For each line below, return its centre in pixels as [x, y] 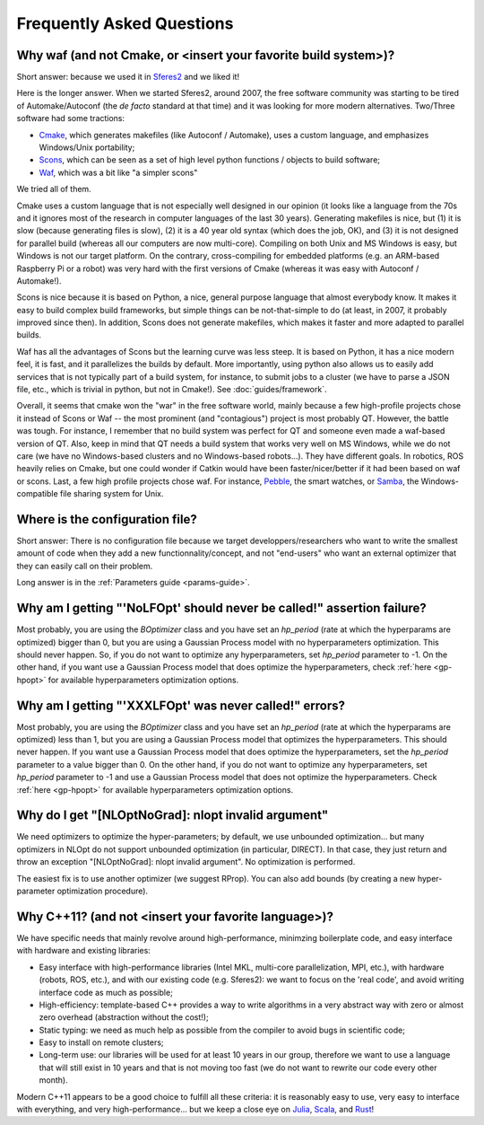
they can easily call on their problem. [85, 566]
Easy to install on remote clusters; [102, 1042]
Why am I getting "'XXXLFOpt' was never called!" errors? [181, 705]
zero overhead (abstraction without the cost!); [124, 1017]
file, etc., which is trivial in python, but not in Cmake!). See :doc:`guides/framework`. [172, 390]
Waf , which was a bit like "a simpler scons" [118, 172]
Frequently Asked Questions [125, 23]
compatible [37, 494]
